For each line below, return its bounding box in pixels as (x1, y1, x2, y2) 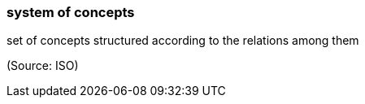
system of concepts (7, 4, 135, 20)
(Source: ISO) (7, 58, 79, 73)
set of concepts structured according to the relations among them (7, 33, 359, 48)
